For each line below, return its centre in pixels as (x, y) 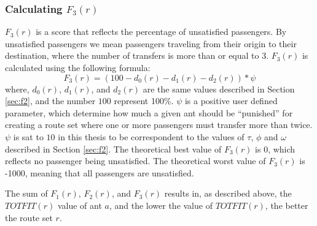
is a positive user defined (231, 101)
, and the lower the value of (161, 205)
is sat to (28, 136)
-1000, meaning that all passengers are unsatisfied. (100, 172)
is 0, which (275, 149)
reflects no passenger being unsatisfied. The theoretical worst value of (135, 161)
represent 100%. (144, 101)
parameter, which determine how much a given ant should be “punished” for (149, 112)
